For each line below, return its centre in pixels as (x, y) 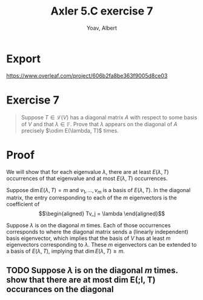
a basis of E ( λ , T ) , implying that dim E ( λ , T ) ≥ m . (66, 251)
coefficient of (23, 204)
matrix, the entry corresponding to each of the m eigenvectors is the (92, 198)
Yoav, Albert (102, 28)
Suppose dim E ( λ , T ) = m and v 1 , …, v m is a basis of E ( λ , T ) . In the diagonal (98, 191)
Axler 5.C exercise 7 (102, 11)
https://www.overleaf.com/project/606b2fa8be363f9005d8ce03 (87, 75)
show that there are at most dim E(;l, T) (81, 280)
